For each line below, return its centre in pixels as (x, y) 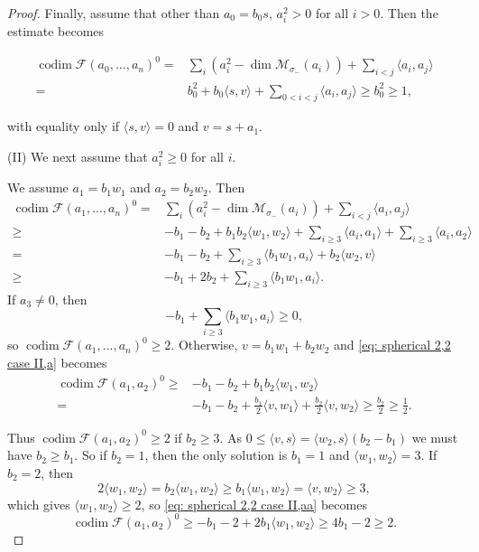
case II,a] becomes (57, 363)
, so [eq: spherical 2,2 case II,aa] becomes (254, 504)
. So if (91, 455)
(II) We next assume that (78, 156)
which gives (39, 504)
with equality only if (64, 126)
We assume (38, 187)
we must (435, 437)
